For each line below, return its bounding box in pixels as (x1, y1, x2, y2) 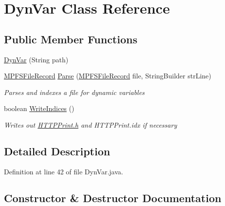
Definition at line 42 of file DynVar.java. (4, 166, 123, 176)
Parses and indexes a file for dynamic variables (4, 87, 145, 97)
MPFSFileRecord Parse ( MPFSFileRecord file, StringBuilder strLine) (4, 71, 211, 81)
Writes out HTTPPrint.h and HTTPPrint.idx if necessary (4, 119, 177, 130)
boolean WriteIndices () (4, 103, 75, 113)
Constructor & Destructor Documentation (4, 190, 222, 205)
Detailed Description (4, 143, 111, 158)
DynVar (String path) (4, 54, 69, 64)
